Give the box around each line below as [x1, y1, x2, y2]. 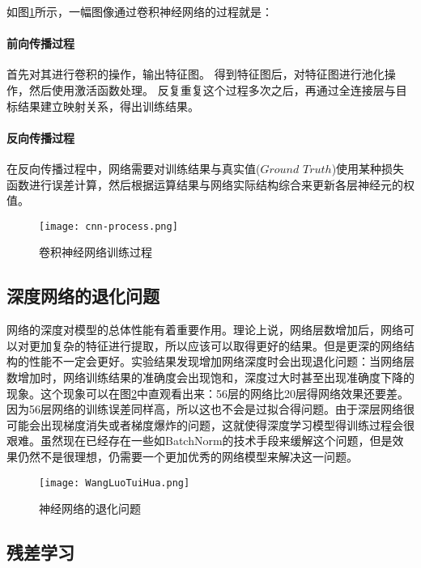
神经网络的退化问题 [39, 500, 141, 517]
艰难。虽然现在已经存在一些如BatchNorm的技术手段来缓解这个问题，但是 [6, 432, 393, 449]
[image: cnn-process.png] [39, 220, 178, 232]
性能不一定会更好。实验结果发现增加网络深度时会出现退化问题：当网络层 [28, 353, 415, 370]
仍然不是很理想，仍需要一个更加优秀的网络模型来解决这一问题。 [17, 447, 358, 464]
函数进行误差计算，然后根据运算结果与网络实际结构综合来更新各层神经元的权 [6, 176, 415, 193]
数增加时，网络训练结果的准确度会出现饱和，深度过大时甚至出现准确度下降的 [6, 368, 415, 385]
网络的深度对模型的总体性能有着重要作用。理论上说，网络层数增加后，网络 [6, 321, 403, 338]
